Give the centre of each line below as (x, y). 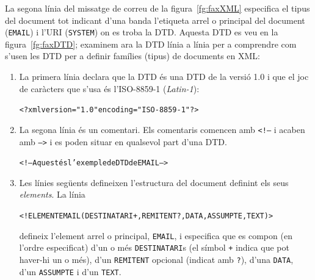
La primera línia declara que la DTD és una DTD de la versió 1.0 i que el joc (164, 77)
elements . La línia (52, 194)
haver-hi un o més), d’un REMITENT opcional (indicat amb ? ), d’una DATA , (156, 259)
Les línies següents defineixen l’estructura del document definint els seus (154, 182)
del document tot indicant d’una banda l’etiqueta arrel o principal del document (155, 20)
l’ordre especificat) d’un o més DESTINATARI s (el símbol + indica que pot (154, 247)
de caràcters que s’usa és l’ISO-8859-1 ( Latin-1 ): (109, 88)
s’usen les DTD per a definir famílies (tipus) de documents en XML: (132, 56)
